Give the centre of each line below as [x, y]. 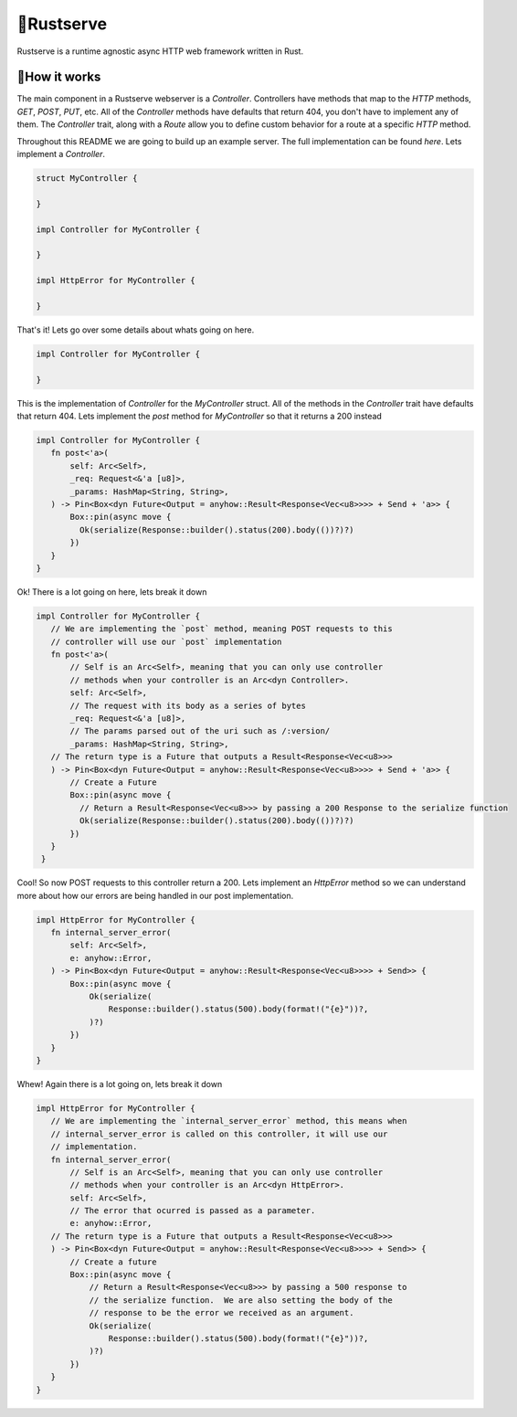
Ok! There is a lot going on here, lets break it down [112, 592]
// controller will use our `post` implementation [166, 641]
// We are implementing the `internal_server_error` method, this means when [229, 1121]
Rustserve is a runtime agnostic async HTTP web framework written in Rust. [160, 51]
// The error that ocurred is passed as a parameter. [193, 1211]
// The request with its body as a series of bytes [188, 705]
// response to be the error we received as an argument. [222, 1313]
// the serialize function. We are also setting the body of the [241, 1300]
